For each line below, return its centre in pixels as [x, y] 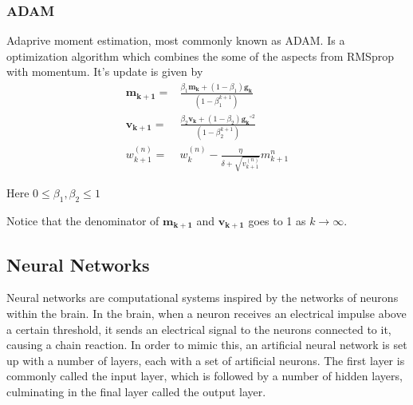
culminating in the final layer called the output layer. [136, 391]
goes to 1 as [277, 220]
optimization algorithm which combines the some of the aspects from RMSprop [200, 56]
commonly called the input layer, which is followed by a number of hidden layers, [205, 376]
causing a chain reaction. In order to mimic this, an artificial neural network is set [207, 345]
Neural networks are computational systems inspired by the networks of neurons [203, 298]
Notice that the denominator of [83, 220]
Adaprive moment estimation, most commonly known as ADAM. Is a [176, 40]
